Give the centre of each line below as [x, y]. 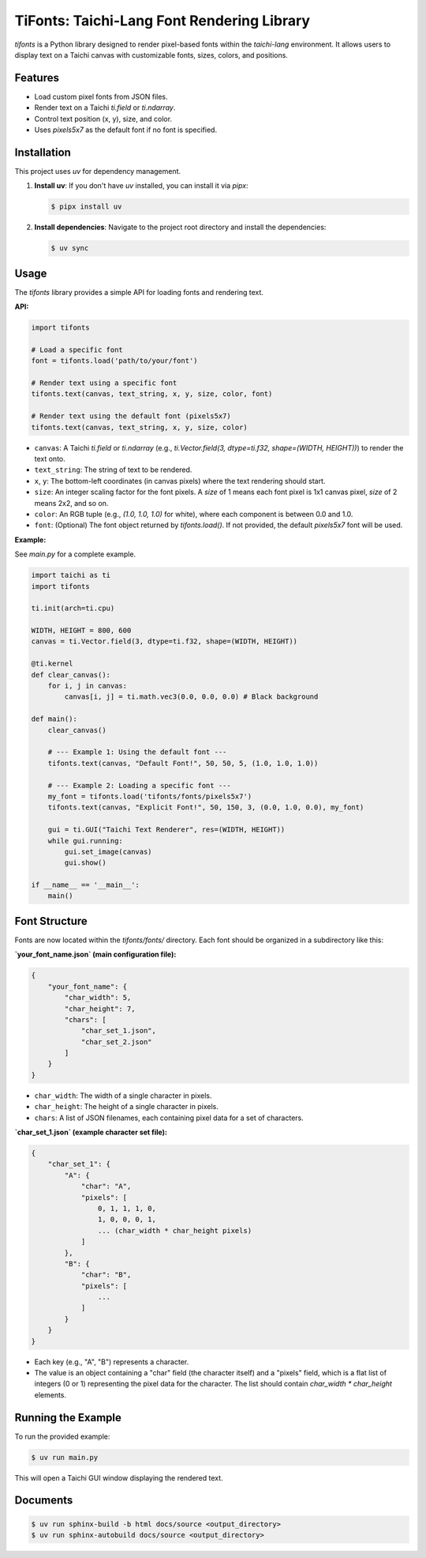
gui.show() [85, 863]
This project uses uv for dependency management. [98, 171]
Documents [44, 1501]
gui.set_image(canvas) [108, 851]
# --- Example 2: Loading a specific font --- [140, 785]
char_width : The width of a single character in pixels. [123, 1096]
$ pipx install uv [86, 207]
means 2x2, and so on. [71, 503]
